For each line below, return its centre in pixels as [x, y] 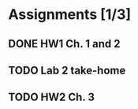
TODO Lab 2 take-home [67, 70]
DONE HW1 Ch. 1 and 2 [64, 44]
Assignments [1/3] [70, 15]
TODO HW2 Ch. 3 [52, 98]
